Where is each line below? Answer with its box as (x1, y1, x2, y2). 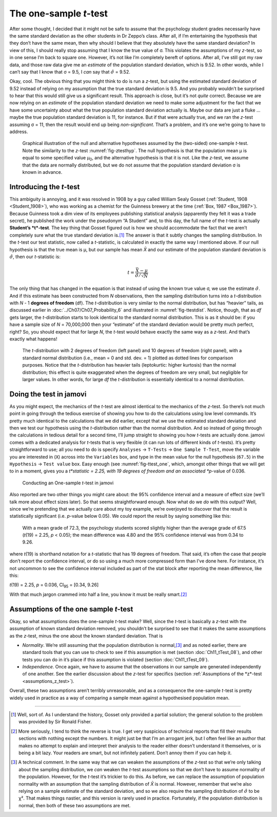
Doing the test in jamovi (9, 390, 87, 398)
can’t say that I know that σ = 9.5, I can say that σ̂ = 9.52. (9, 68, 130, 75)
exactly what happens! (9, 336, 57, 342)
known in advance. (22, 169, 63, 175)
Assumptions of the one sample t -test (9, 605, 133, 613)
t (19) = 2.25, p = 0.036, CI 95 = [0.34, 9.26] (9, 582, 99, 589)
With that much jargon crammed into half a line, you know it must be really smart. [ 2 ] (9, 591, 187, 597)
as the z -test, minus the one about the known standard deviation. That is (9, 632, 163, 639)
